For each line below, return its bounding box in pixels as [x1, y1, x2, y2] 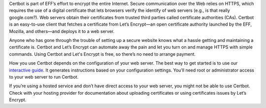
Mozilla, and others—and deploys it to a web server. [9, 28, 115, 34]
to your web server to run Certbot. [9, 74, 79, 80]
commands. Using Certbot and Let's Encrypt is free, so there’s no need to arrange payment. [9, 51, 196, 57]
